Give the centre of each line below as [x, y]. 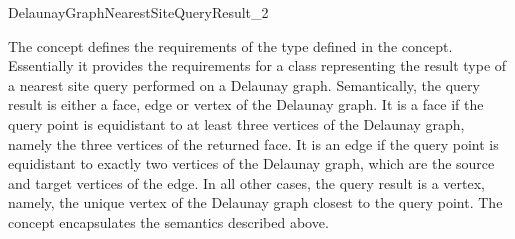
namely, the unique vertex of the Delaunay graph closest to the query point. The [255, 202]
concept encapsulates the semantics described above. [168, 221]
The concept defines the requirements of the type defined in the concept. [230, 45]
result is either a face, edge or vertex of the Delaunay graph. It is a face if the [246, 104]
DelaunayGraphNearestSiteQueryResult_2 [138, 12]
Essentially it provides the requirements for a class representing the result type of [257, 65]
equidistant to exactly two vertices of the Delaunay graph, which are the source [251, 163]
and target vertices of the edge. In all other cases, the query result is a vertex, [246, 182]
